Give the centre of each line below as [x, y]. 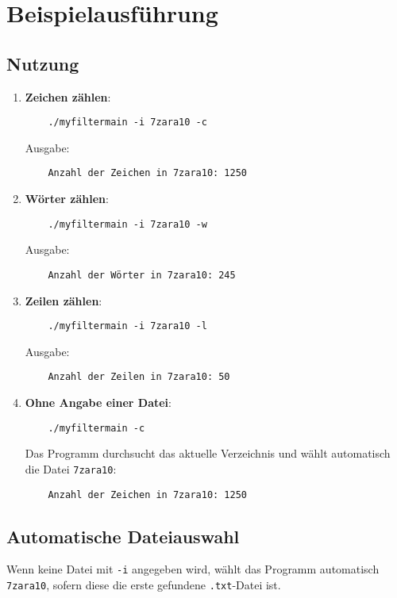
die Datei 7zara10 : [71, 468]
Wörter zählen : [67, 199]
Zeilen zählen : [64, 300]
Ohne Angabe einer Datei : [98, 402]
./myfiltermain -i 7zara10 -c [127, 123]
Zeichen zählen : [68, 96]
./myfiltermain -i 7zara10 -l [127, 326]
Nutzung [43, 63]
